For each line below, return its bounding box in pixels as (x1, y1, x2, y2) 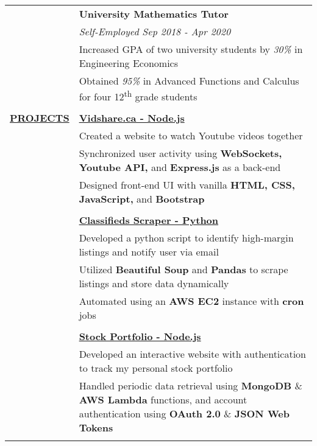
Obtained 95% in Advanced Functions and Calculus (79, 74, 299, 88)
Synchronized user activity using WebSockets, (79, 146, 282, 161)
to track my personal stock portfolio (79, 361, 233, 375)
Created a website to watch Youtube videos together (79, 128, 303, 143)
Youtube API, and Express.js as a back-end (79, 160, 281, 175)
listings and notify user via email (79, 245, 219, 259)
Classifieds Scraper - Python (79, 213, 219, 228)
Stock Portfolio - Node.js (79, 329, 201, 344)
